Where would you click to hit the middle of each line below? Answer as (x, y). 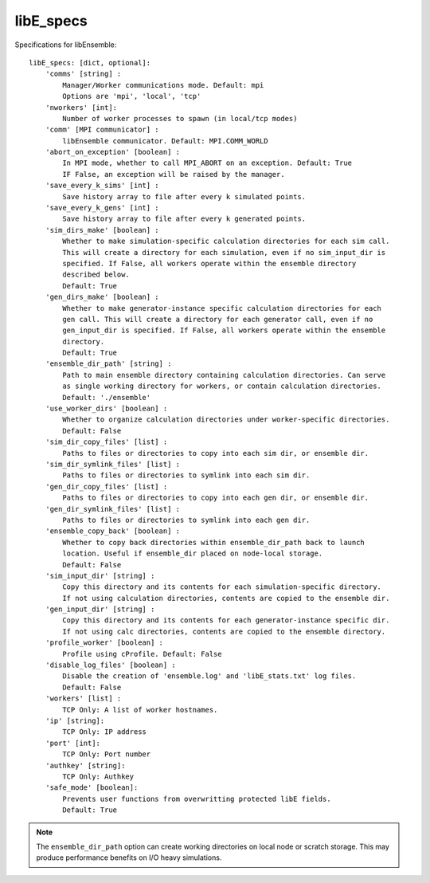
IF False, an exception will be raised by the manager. (174, 174)
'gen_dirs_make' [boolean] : (102, 297)
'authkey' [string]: (85, 765)
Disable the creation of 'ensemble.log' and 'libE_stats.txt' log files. (209, 676)
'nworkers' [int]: (81, 107)
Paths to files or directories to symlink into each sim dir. (186, 475)
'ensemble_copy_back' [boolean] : (113, 531)
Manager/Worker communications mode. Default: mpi (163, 85)
